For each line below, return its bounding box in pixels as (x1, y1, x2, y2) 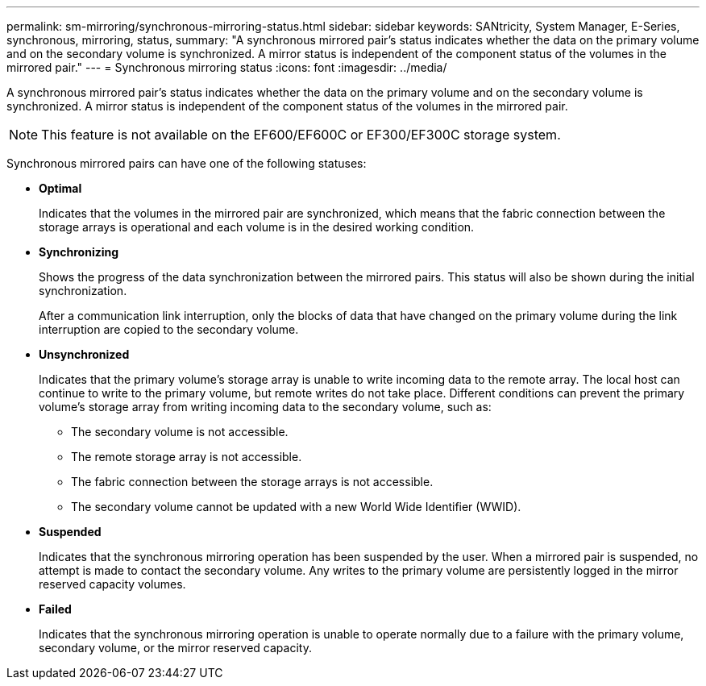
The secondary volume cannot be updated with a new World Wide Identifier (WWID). (71, 500, 521, 513)
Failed (39, 602, 72, 616)
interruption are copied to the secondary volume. (39, 322, 299, 336)
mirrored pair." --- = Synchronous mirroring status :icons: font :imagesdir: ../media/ (6, 60, 447, 74)
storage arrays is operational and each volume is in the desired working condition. (39, 220, 475, 234)
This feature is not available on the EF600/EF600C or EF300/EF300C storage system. (41, 127, 561, 143)
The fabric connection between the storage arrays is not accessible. (71, 475, 434, 489)
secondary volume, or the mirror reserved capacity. (39, 641, 312, 655)
